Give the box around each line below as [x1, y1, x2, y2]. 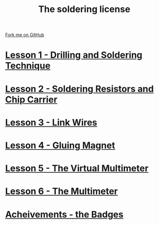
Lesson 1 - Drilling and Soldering [5, 49, 143, 61]
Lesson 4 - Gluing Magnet [5, 140, 115, 151]
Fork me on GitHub [5, 32, 44, 38]
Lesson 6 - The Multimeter [5, 186, 118, 197]
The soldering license [38, 4, 130, 15]
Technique [5, 60, 51, 71]
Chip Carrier [5, 94, 58, 105]
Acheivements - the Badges [5, 208, 124, 220]
